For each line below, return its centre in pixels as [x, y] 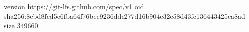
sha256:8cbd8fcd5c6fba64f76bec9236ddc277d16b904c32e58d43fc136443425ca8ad [124, 16]
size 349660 [21, 25]
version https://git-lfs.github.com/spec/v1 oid [74, 6]
